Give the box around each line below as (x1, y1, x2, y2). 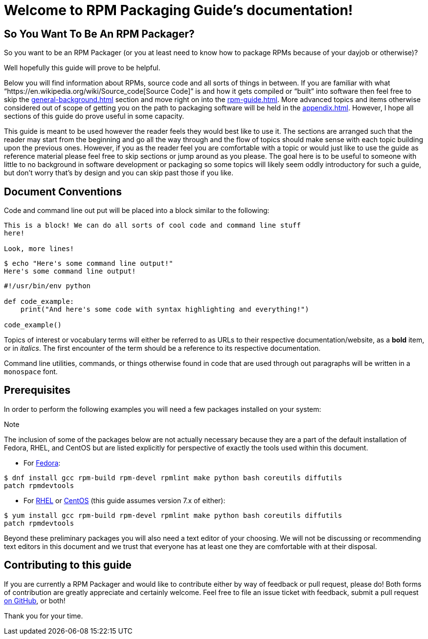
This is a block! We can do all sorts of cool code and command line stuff (4, 221, 301, 230)
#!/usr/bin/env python (4, 282, 91, 290)
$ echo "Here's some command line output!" (4, 259, 173, 268)
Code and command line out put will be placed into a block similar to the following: (4, 206, 270, 215)
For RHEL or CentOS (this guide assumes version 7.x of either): (23, 496, 225, 505)
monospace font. (4, 367, 58, 376)
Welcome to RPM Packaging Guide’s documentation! (4, 2, 353, 19)
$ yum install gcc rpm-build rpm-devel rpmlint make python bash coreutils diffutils (4, 511, 342, 519)
